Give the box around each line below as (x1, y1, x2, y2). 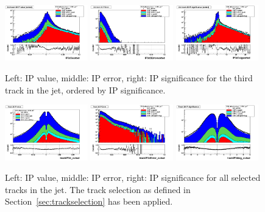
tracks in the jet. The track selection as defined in (5, 183, 191, 196)
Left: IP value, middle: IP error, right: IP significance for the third (5, 71, 253, 84)
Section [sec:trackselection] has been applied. (5, 195, 173, 208)
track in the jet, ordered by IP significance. (5, 83, 166, 96)
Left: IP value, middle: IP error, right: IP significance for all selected (5, 171, 261, 184)
